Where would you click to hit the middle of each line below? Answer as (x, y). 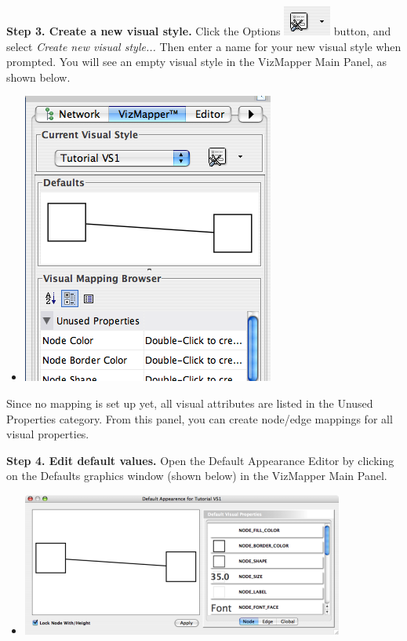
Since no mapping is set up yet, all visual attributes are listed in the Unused (190, 403)
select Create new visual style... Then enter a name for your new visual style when (204, 46)
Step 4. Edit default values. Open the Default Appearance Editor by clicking (200, 460)
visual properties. (48, 434)
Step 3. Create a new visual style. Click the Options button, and (199, 31)
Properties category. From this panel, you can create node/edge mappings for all (200, 418)
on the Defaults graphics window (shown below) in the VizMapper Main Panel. (197, 476)
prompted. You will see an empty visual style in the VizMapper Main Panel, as (197, 62)
